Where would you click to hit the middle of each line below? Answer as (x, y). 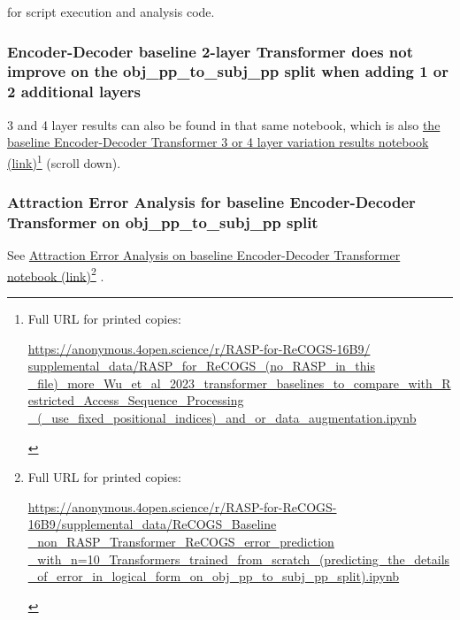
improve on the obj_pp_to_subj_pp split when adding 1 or (228, 71)
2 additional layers (74, 92)
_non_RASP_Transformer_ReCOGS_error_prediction (181, 542)
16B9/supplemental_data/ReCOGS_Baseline (152, 524)
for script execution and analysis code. (111, 11)
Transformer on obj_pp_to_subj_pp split (163, 222)
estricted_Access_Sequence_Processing (136, 400)
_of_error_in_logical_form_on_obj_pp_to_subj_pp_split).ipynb (214, 576)
